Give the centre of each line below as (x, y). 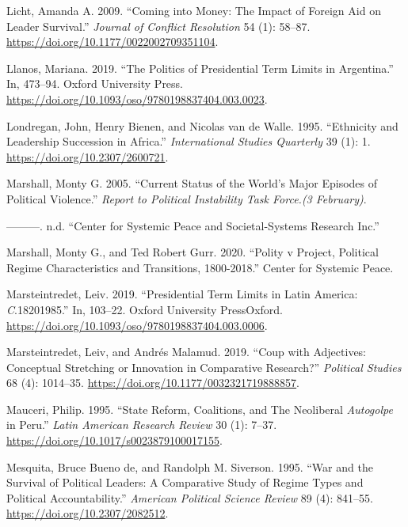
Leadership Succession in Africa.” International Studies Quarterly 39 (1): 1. (189, 141)
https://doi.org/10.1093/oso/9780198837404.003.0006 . (137, 325)
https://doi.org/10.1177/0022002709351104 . (112, 42)
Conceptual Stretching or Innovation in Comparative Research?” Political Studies (204, 367)
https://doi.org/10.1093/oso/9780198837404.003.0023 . (137, 99)
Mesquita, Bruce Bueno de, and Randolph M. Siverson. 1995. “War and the (190, 466)
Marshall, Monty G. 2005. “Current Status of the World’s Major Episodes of (192, 183)
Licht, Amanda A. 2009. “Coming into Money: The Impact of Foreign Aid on (194, 10)
